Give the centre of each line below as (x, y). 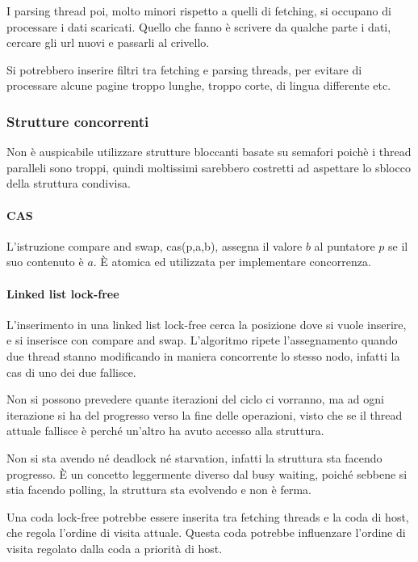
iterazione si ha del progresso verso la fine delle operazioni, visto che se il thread (205, 414)
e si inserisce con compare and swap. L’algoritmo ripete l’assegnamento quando (202, 340)
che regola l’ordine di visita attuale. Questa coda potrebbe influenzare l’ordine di (206, 532)
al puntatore (345, 245)
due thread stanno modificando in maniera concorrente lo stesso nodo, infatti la (203, 355)
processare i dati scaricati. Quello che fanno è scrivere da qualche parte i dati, (199, 26)
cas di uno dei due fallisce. (71, 372)
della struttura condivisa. (69, 183)
